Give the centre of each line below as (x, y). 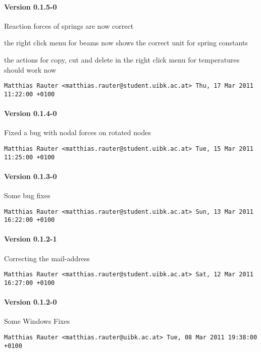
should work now (30, 69)
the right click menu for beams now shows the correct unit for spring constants (126, 43)
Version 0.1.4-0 (31, 113)
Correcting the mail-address (47, 258)
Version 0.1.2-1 (31, 239)
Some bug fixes (27, 195)
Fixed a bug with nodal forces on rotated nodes (77, 132)
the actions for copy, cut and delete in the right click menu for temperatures (122, 59)
